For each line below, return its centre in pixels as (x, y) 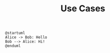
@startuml (15, 33)
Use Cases (83, 9)
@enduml (13, 46)
